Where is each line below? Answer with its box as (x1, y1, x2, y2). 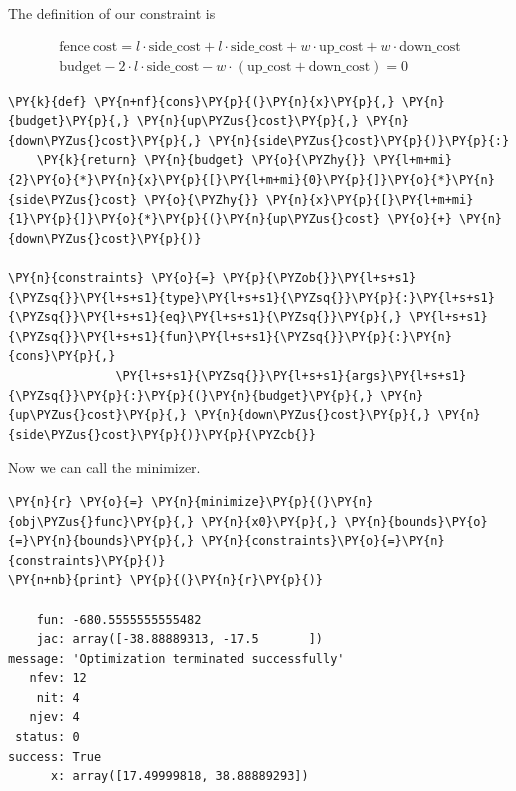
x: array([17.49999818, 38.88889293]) (50, 769, 309, 784)
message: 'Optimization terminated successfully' (8, 651, 345, 666)
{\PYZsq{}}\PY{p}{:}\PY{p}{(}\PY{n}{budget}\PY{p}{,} (8, 388, 374, 403)
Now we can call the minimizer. (8, 457, 201, 478)
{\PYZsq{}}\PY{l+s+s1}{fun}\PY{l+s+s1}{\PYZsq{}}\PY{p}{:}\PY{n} (8, 329, 452, 344)
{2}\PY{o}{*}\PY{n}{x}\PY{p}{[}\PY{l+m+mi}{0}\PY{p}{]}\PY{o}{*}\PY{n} (8, 173, 495, 188)
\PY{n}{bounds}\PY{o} (344, 514, 488, 529)
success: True (8, 749, 102, 764)
